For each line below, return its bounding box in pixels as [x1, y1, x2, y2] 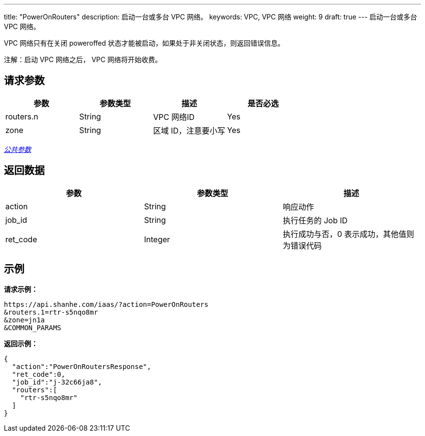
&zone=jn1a [4, 316, 45, 324]
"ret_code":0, [12, 370, 65, 378]
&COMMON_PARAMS [4, 323, 62, 332]
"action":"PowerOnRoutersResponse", [12, 362, 151, 370]
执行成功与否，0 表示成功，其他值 [282, 229, 407, 239]
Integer [144, 234, 170, 244]
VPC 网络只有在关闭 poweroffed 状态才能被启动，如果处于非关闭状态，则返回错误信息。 [4, 39, 285, 47]
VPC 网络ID [153, 112, 195, 122]
